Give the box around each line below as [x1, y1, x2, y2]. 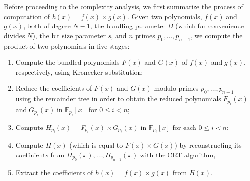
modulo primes [154, 83, 199, 93]
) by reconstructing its [174, 140, 242, 150]
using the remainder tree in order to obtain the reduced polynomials [15, 93, 221, 103]
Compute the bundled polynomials [15, 57, 120, 67]
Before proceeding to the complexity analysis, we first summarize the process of [4, 1, 243, 11]
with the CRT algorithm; [140, 149, 216, 159]
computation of [4, 11, 50, 21]
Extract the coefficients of [15, 167, 93, 178]
